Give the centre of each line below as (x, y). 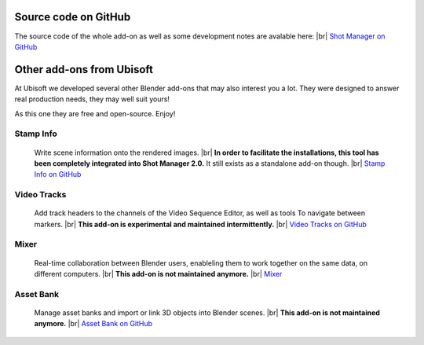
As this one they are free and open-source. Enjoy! (95, 113)
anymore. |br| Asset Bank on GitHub (93, 324)
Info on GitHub (58, 174)
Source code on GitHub (73, 17)
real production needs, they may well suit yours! (92, 99)
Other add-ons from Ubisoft (84, 70)
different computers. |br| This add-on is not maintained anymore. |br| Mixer (158, 274)
